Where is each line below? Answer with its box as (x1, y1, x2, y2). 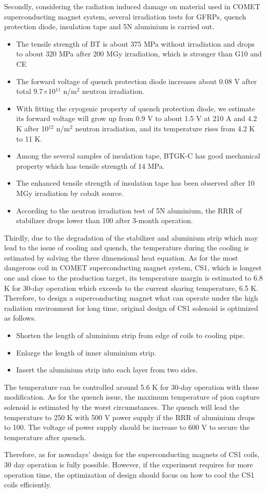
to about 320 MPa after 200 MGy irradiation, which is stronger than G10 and (16, 48, 262, 59)
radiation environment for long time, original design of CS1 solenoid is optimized (4, 302, 258, 313)
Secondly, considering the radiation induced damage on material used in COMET (4, 1, 260, 11)
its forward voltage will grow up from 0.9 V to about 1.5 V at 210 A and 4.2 (16, 113, 257, 124)
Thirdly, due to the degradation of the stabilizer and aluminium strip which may (4, 232, 258, 243)
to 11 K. (16, 133, 43, 144)
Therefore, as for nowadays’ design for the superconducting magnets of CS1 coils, (4, 449, 260, 460)
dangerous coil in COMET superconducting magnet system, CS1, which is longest (4, 262, 262, 273)
